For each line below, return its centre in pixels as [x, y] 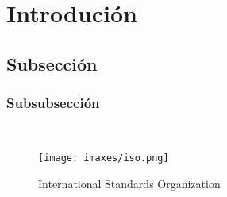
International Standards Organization [129, 183]
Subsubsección [53, 103]
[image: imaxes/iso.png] [104, 158]
